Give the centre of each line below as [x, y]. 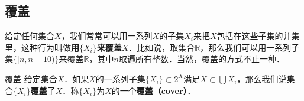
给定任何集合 [30, 36]
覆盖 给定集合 [31, 78]
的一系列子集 [120, 78]
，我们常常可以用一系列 [107, 36]
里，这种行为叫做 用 [42, 47]
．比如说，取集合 [162, 47]
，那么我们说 [262, 78]
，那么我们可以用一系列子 [250, 47]
